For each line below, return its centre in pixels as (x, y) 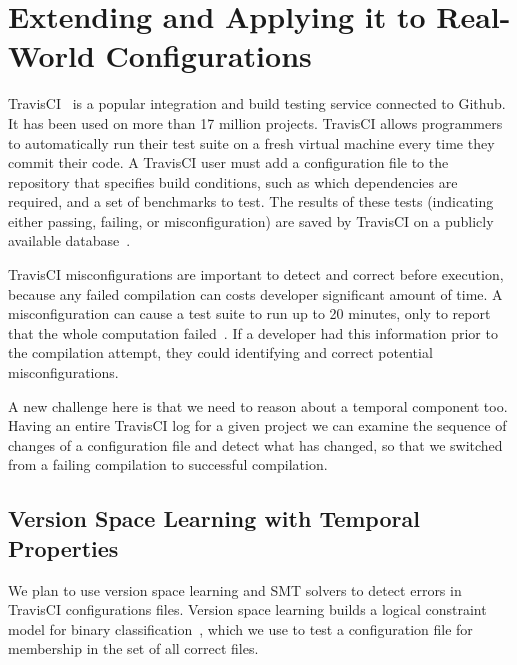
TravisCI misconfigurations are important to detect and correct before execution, (256, 274)
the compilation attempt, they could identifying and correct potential (220, 352)
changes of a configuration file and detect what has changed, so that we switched (255, 444)
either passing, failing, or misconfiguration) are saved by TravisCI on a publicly (251, 220)
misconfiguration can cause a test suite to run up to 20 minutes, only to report (249, 313)
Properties (63, 547)
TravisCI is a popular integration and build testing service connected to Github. (257, 103)
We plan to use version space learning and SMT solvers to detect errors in (235, 589)
